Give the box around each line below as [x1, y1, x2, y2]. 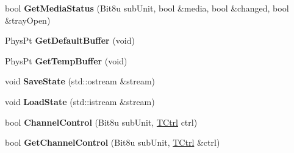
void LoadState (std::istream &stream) [5, 95, 155, 107]
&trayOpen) [5, 13, 51, 26]
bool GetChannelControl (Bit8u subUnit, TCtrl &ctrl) [5, 136, 220, 149]
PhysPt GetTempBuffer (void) [5, 54, 127, 67]
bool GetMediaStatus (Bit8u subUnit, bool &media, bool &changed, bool [5, 2, 289, 14]
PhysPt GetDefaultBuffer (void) [5, 34, 135, 47]
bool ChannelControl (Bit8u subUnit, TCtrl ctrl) [5, 115, 198, 128]
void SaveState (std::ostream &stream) [5, 75, 156, 87]
